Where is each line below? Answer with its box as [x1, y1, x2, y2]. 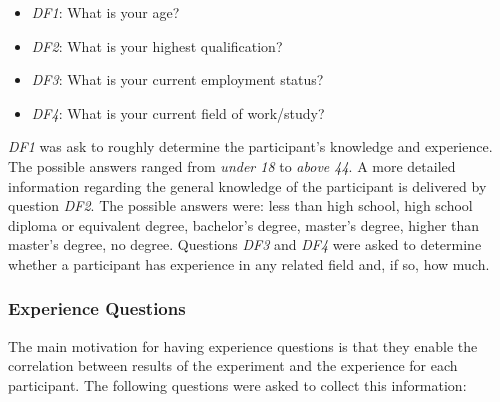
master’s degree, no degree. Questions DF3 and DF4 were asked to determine [8, 234, 482, 255]
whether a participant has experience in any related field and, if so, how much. [8, 253, 490, 274]
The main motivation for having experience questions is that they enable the [8, 335, 478, 356]
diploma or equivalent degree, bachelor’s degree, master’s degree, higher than [8, 214, 480, 235]
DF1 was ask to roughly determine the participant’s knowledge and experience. [8, 136, 493, 157]
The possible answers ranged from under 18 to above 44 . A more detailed [8, 155, 456, 176]
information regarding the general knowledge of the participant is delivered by [8, 175, 487, 196]
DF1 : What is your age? [31, 2, 180, 22]
